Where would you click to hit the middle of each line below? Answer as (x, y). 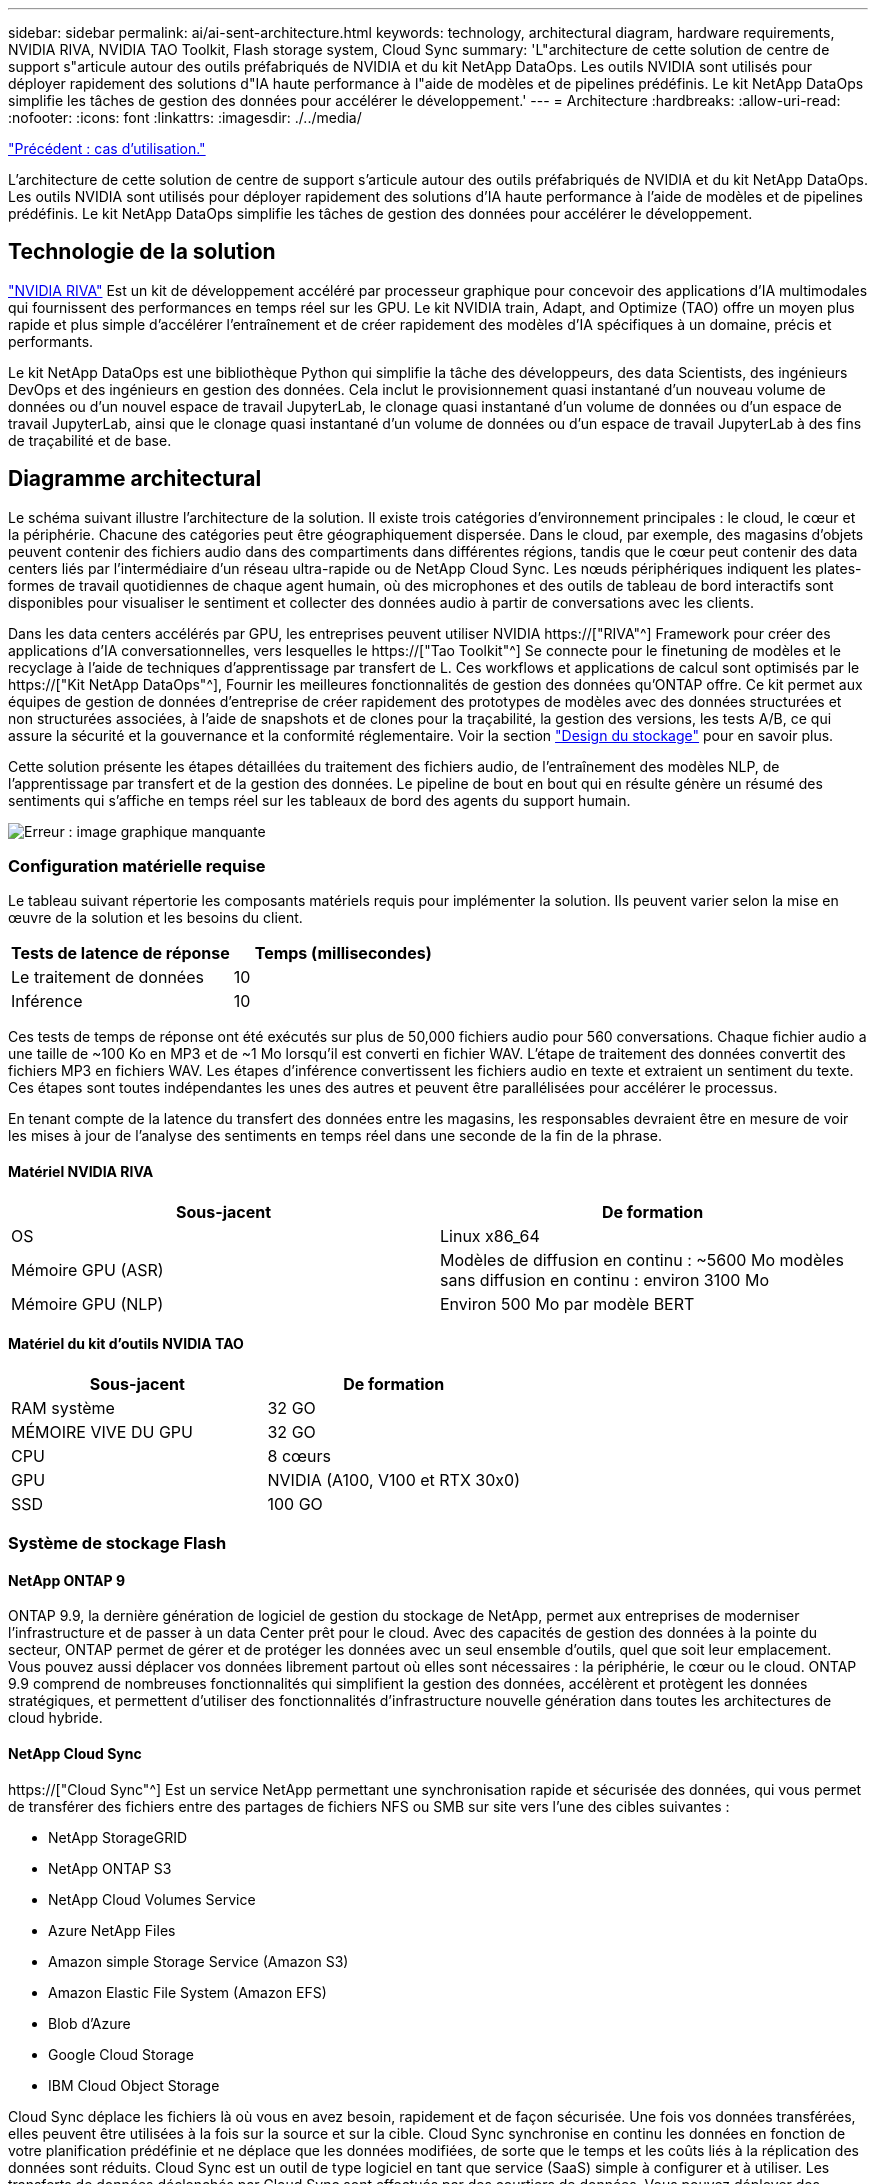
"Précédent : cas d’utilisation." (107, 148)
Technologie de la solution (142, 252)
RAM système (63, 1407)
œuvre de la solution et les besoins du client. (155, 918)
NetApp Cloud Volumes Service (152, 1899)
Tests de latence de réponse (120, 953)
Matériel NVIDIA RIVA (81, 1172)
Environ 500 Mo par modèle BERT (567, 1303)
